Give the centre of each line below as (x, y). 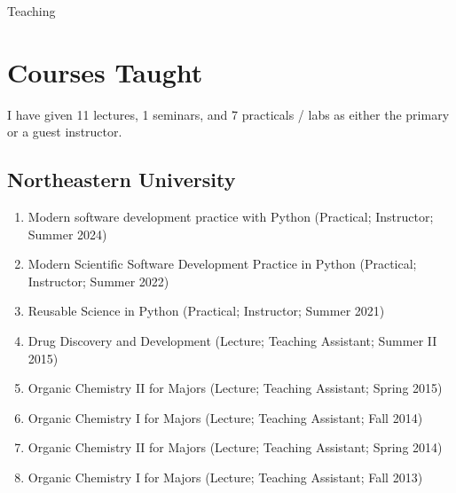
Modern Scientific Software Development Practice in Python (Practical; (222, 264)
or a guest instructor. (65, 132)
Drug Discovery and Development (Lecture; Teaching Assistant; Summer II (232, 341)
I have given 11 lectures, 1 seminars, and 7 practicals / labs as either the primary (228, 114)
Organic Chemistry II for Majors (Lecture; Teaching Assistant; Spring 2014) (235, 447)
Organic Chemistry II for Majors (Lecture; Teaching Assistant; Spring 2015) (235, 388)
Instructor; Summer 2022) (98, 281)
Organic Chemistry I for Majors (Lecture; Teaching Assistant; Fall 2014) (225, 417)
